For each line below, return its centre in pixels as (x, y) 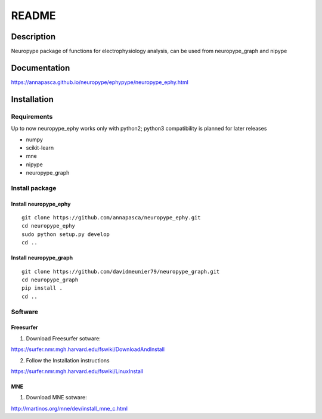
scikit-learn (40, 148)
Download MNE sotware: (56, 398)
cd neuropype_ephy (49, 226)
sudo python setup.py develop (66, 234)
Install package (34, 188)
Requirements (32, 116)
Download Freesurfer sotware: (63, 338)
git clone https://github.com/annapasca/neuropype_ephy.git (111, 218)
